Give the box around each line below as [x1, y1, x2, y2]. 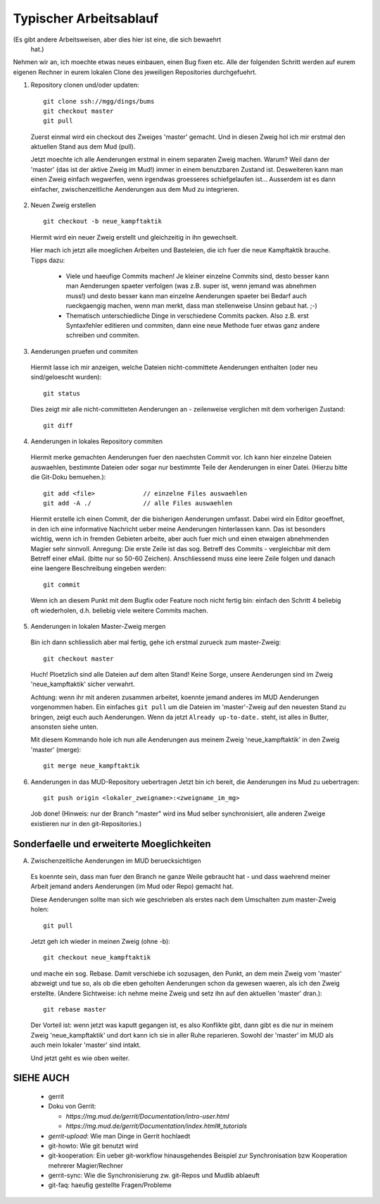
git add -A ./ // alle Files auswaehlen [43, 499, 232, 507]
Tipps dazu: [30, 256, 65, 264]
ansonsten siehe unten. [30, 723, 99, 731]
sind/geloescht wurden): [30, 373, 102, 381]
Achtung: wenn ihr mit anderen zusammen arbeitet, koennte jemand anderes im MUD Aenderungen [30, 693, 319, 701]
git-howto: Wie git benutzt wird [48, 1141, 139, 1150]
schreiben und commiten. [65, 331, 140, 340]
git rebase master [43, 1005, 107, 1013]
